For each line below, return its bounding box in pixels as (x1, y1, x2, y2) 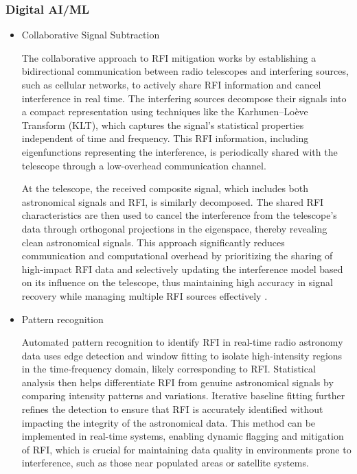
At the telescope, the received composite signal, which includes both (21, 181, 308, 195)
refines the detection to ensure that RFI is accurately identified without (21, 402, 323, 416)
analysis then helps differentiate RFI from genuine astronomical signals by (21, 375, 334, 389)
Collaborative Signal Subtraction (21, 27, 160, 42)
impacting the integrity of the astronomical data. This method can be (21, 415, 316, 429)
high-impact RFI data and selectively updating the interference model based (21, 261, 343, 276)
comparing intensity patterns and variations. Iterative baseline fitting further (21, 388, 345, 403)
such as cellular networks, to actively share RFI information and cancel (21, 78, 321, 91)
